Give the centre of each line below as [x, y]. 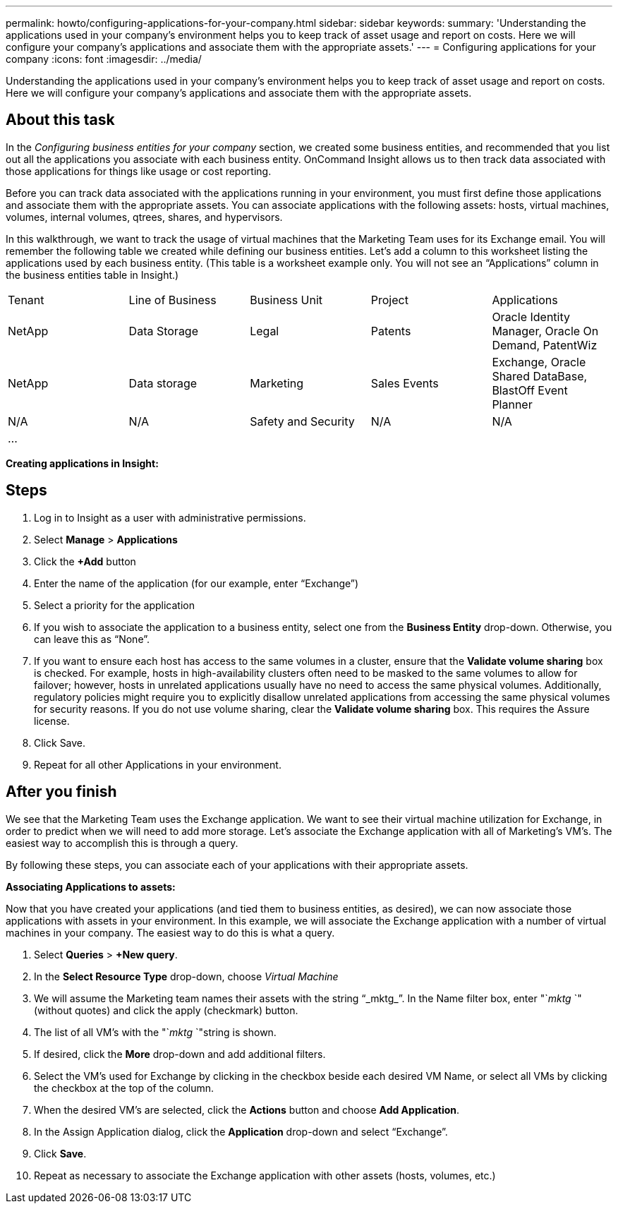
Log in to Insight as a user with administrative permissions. [170, 517]
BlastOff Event [530, 390]
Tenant [26, 300]
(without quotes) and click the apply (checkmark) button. [166, 1010]
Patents [391, 331]
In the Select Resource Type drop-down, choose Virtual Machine [186, 976]
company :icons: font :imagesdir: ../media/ [104, 59]
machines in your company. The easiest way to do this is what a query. [170, 932]
